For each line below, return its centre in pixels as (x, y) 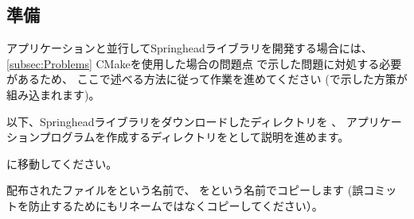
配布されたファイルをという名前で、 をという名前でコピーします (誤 (185, 190)
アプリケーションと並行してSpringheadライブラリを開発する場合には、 (189, 48)
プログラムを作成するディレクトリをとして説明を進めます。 (194, 137)
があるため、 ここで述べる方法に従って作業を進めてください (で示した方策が (207, 79)
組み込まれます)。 (53, 94)
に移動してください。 (62, 163)
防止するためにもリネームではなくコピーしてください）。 (176, 205)
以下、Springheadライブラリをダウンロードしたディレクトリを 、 (175, 121)
